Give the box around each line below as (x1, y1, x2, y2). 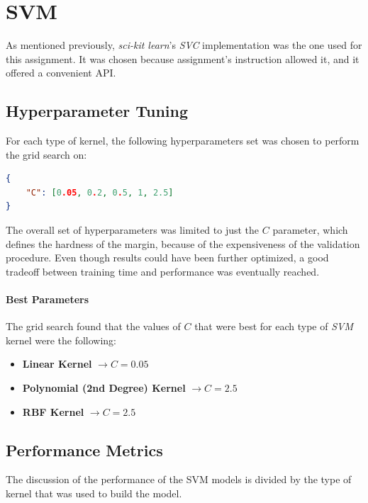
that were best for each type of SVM (194, 319, 353, 334)
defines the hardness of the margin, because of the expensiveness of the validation (6, 236, 360, 251)
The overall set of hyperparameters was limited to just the (6, 222, 260, 237)
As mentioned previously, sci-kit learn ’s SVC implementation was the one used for (6, 38, 362, 52)
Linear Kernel (22, 356, 92, 371)
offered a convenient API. (6, 65, 116, 80)
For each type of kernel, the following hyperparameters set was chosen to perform (6, 133, 359, 148)
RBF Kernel (22, 404, 84, 419)
